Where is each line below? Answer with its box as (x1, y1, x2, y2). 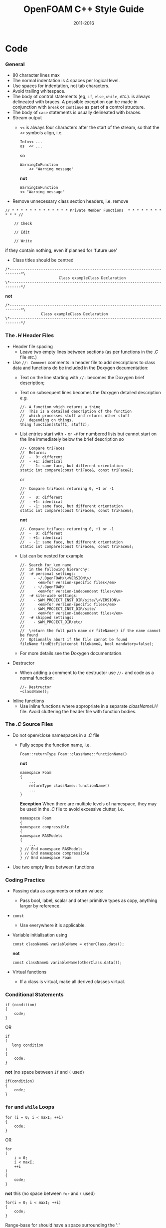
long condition (11, 1043, 43, 1048)
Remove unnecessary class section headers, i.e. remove (12, 198, 129, 204)
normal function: (19, 675, 54, 681)
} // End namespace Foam (19, 855, 72, 860)
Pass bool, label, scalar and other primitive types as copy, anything (19, 897, 158, 903)
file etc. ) (19, 354, 37, 360)
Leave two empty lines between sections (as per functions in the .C (19, 349, 159, 355)
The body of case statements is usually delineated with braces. (12, 109, 142, 116)
